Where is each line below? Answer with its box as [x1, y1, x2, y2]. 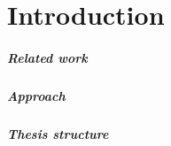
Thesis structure [7, 124, 109, 142]
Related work [7, 48, 88, 66]
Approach [7, 86, 66, 104]
